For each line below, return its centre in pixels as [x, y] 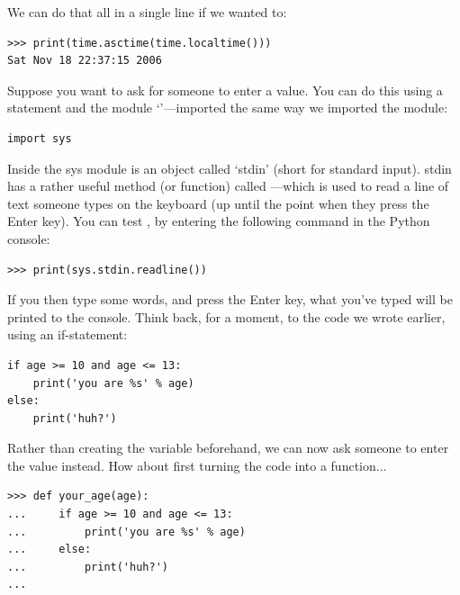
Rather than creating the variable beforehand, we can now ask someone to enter [228, 448]
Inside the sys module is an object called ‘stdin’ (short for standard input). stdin [230, 168]
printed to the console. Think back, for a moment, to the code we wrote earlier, [226, 316]
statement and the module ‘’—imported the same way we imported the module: [228, 108]
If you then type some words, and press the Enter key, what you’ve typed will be [230, 299]
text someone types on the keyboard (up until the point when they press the [218, 203]
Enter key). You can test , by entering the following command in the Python [219, 221]
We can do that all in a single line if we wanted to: [147, 12]
